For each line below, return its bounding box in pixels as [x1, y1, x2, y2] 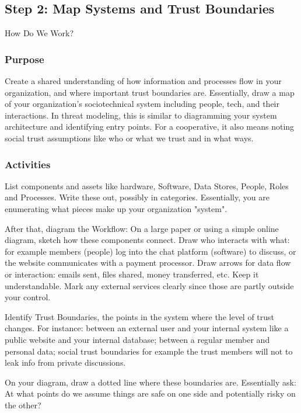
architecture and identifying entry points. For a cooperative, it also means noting [5, 120, 295, 133]
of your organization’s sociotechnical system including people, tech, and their [5, 98, 280, 110]
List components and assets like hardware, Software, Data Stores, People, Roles [5, 179, 289, 192]
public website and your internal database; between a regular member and [5, 333, 270, 345]
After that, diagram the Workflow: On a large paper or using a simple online [5, 222, 279, 234]
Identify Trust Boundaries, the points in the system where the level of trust [5, 310, 275, 322]
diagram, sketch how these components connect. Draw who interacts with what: [5, 234, 290, 246]
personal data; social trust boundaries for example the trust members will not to [5, 345, 293, 357]
